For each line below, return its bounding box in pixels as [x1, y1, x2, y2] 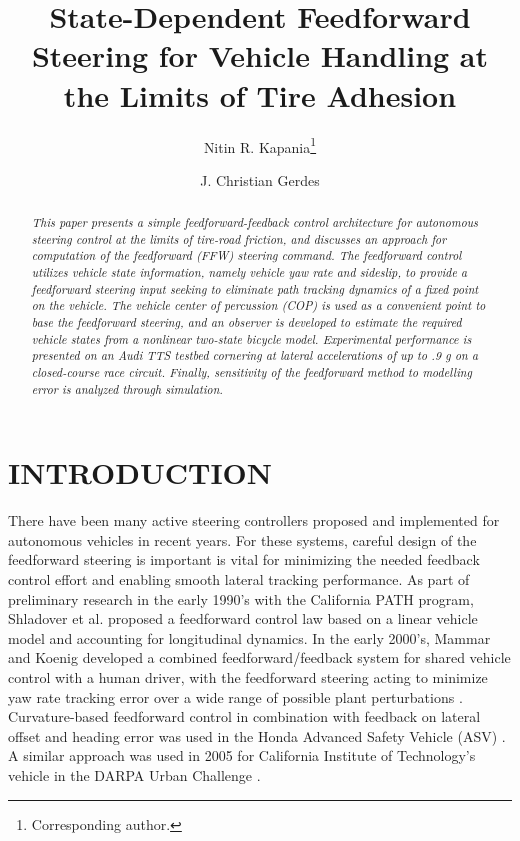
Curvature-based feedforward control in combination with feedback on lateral [8, 706, 481, 727]
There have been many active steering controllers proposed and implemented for [8, 510, 500, 531]
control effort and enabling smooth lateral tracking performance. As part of [8, 569, 470, 590]
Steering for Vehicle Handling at [31, 35, 489, 76]
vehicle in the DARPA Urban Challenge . [8, 765, 261, 786]
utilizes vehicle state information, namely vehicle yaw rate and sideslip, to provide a [31, 264, 468, 281]
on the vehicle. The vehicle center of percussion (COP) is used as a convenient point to [31, 297, 486, 314]
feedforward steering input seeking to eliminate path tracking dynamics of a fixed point [31, 280, 479, 297]
